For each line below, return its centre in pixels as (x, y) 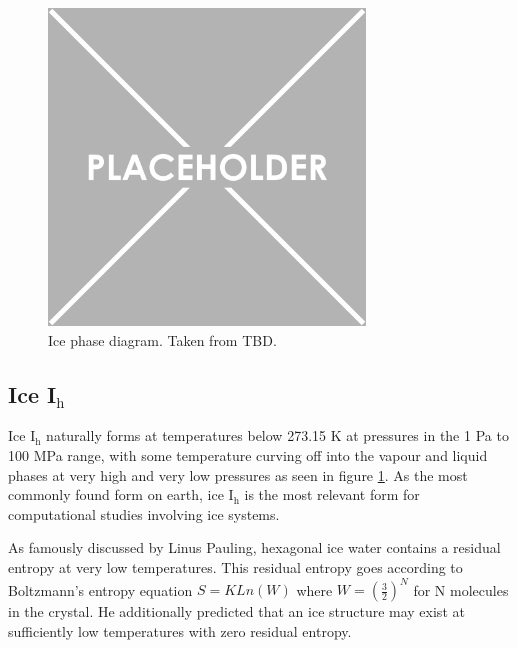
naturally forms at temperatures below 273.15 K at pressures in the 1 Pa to (277, 435)
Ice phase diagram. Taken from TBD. (162, 339)
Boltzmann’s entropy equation (100, 589)
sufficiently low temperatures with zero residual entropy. (180, 630)
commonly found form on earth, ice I (121, 494)
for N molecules (461, 589)
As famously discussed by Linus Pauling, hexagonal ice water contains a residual (254, 547)
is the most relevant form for (332, 494)
